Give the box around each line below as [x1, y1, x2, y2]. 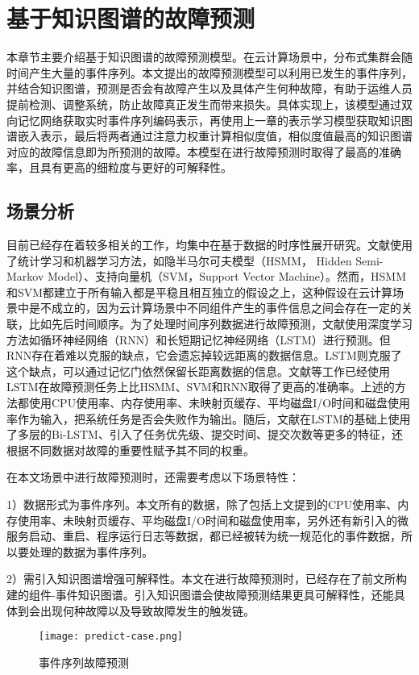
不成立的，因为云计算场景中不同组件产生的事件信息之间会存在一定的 [39, 299, 401, 316]
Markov [6, 268, 44, 285]
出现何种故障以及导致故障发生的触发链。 [39, 602, 255, 619]
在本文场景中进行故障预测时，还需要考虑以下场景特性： [6, 469, 300, 485]
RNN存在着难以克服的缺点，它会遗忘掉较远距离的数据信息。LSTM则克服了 [6, 347, 402, 364]
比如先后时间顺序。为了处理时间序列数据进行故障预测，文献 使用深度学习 [28, 315, 413, 332]
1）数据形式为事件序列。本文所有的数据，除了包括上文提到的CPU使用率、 [6, 495, 398, 512]
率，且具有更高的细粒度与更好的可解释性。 [6, 159, 232, 176]
